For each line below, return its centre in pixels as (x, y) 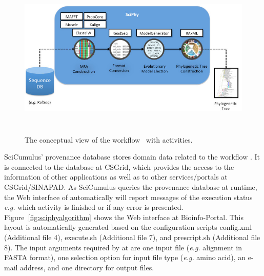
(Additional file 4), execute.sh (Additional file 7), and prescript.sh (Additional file (132, 237)
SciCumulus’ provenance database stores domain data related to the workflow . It (132, 157)
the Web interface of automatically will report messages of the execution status (128, 197)
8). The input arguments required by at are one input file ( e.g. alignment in (123, 247)
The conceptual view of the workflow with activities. (109, 139)
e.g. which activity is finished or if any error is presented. (94, 207)
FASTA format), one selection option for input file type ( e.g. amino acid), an (125, 257)
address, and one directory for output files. (87, 267)
